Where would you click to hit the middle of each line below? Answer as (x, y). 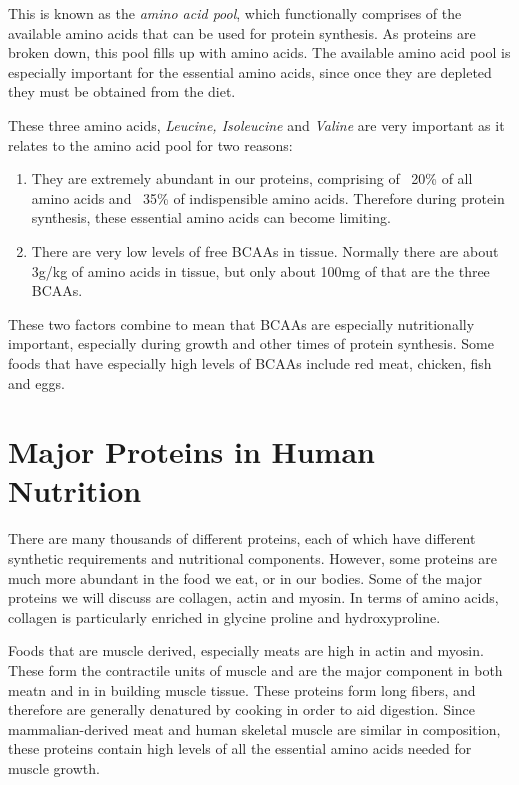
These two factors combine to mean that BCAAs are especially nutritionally (241, 323)
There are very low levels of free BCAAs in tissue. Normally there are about (265, 250)
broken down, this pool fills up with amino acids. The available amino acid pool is (259, 52)
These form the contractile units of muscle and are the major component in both (255, 669)
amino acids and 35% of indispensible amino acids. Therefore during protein (268, 197)
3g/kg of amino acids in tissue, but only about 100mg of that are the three (260, 270)
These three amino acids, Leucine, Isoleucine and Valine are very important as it (256, 124)
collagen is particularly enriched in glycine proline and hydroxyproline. (224, 616)
